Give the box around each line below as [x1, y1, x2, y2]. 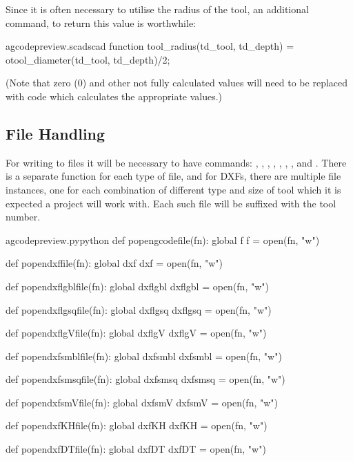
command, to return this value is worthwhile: [6, 15, 196, 30]
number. [6, 209, 41, 224]
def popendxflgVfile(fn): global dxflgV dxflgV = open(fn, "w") [6, 326, 267, 340]
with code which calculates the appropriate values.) [6, 88, 223, 103]
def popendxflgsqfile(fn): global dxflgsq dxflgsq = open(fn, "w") [6, 302, 272, 317]
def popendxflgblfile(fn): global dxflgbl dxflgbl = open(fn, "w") [6, 279, 269, 293]
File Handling [6, 122, 105, 144]
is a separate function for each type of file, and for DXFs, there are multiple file [6, 169, 341, 183]
